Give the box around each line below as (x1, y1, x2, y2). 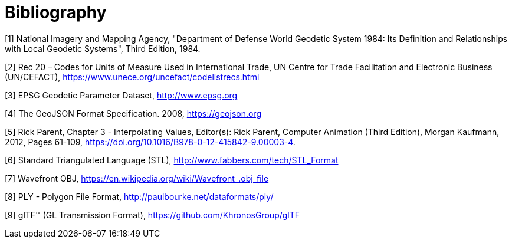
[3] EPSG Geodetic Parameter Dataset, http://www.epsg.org (5, 90, 238, 100)
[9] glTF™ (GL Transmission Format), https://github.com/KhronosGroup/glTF (5, 209, 300, 220)
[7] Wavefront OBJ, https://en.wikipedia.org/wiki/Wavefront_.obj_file (5, 173, 269, 183)
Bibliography (5, 2, 107, 22)
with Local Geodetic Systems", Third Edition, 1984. (5, 43, 201, 54)
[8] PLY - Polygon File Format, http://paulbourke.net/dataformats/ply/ (5, 191, 274, 202)
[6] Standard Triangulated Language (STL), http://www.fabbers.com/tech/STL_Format (5, 155, 339, 165)
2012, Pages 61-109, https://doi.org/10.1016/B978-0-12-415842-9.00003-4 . (5, 136, 296, 147)
